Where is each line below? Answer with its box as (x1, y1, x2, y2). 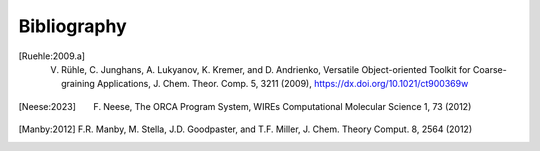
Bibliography (18, 15, 127, 37)
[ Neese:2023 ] (18, 100, 77, 112)
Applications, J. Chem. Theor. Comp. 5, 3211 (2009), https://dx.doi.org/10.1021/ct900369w (96, 78, 469, 90)
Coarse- (472, 63, 507, 75)
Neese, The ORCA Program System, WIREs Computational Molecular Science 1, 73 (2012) (103, 100, 472, 112)
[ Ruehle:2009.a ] (18, 50, 85, 62)
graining (61, 78, 95, 90)
